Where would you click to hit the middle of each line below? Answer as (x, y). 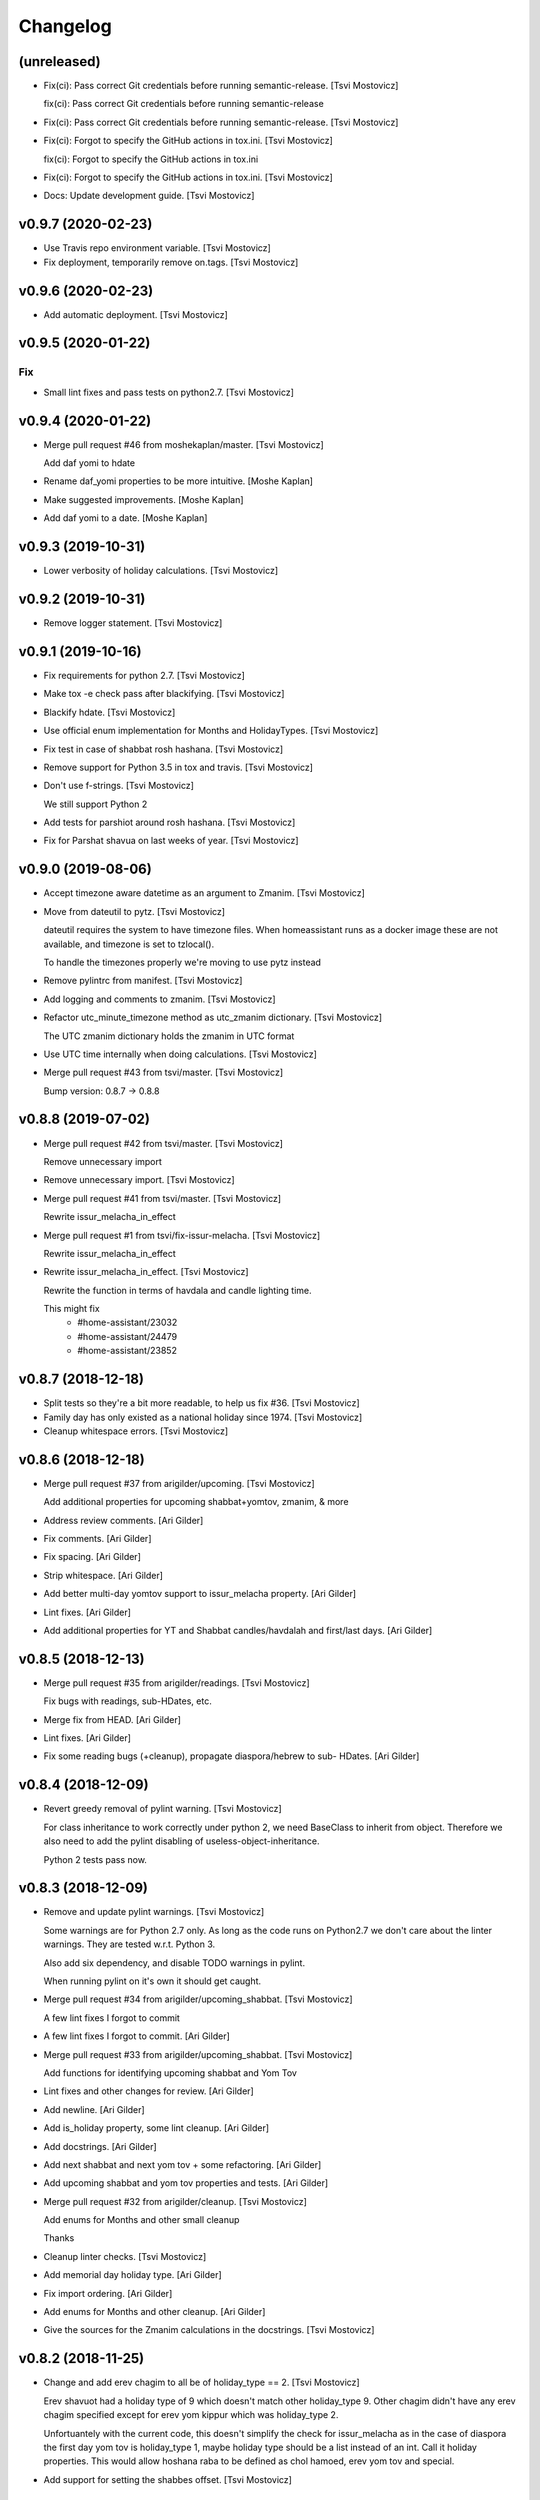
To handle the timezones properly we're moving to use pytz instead (182, 962)
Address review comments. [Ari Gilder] (123, 1520)
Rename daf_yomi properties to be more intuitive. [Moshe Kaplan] (178, 481)
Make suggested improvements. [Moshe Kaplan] (143, 499)
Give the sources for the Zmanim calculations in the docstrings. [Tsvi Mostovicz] (209, 2330)
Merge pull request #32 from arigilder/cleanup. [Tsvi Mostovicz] (175, 2201)
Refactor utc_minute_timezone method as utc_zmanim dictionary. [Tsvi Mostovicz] (213, 1017)
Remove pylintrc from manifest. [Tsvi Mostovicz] (143, 981)
